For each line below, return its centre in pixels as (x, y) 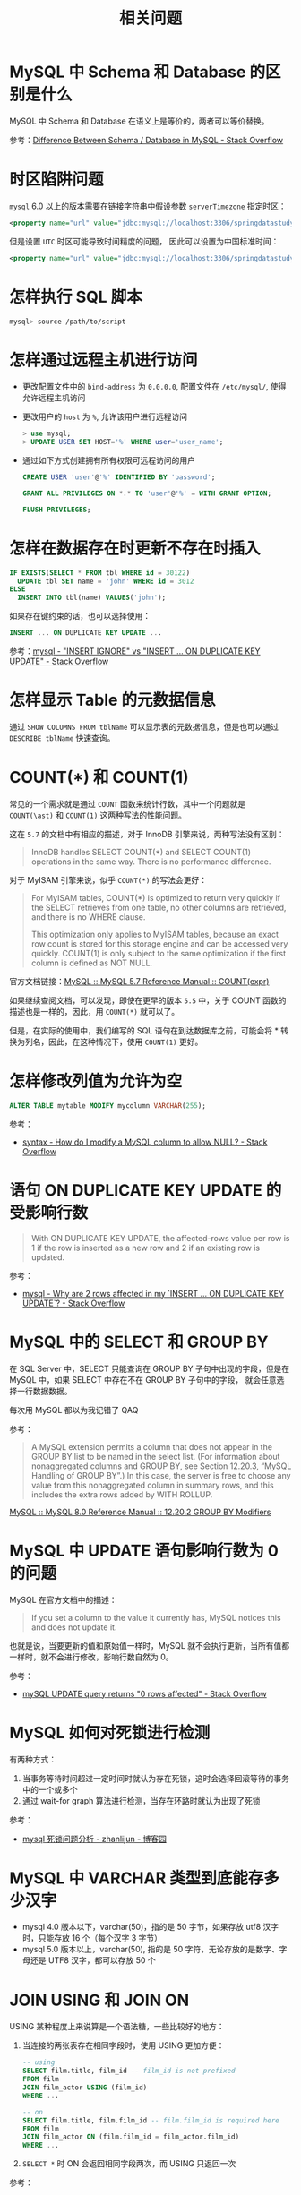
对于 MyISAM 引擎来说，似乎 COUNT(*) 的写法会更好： (108, 879)
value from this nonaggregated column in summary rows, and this (153, 1485)
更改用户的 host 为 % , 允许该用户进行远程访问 (105, 416)
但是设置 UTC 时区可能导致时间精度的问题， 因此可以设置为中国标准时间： (144, 241)
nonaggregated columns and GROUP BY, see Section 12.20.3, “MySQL (161, 1466)
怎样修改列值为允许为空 (96, 1081)
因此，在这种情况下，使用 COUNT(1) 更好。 (125, 1042)
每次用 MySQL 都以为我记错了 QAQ (74, 1410)
